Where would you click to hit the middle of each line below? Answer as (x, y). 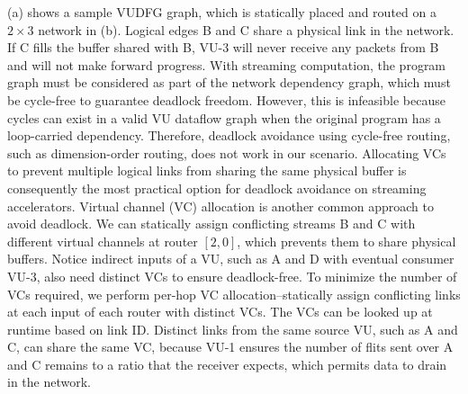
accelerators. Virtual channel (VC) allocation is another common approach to (221, 206)
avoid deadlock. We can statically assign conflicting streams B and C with (211, 224)
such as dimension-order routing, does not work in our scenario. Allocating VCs (227, 152)
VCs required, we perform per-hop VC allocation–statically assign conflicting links (234, 294)
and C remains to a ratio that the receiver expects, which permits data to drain (227, 364)
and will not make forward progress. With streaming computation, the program (227, 64)
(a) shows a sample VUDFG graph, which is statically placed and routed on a (222, 12)
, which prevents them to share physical (346, 241)
